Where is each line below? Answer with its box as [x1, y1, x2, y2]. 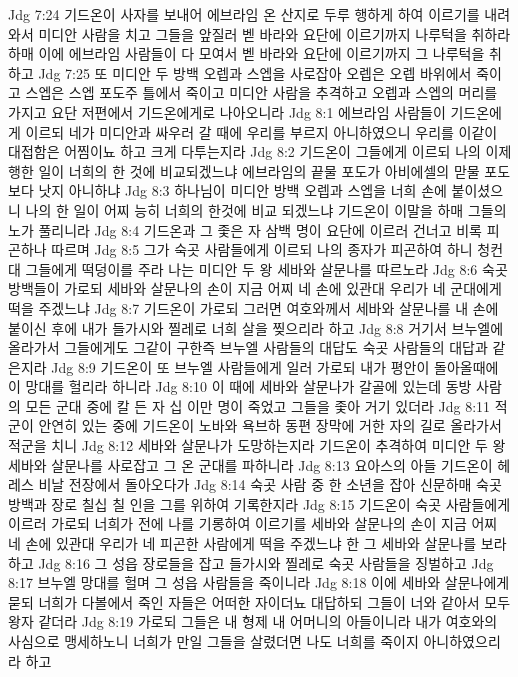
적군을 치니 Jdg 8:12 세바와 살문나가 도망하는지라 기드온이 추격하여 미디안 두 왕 [8, 435, 506, 456]
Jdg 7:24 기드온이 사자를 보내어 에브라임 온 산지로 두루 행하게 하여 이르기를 [8, 4, 480, 24]
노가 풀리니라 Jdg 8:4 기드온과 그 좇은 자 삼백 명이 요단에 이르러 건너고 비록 [8, 219, 482, 240]
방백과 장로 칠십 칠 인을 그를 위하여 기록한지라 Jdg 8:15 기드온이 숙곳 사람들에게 [8, 493, 511, 514]
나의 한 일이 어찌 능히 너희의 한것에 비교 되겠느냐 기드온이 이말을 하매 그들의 [25, 199, 507, 220]
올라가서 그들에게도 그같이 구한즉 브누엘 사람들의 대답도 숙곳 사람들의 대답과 [8, 337, 488, 358]
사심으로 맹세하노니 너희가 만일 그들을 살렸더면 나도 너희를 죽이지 [8, 631, 419, 651]
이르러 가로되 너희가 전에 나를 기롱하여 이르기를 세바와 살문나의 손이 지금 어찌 [8, 513, 498, 534]
